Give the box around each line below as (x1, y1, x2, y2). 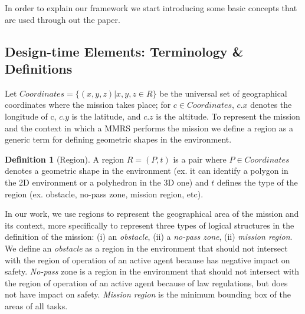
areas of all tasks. (5, 299, 68, 312)
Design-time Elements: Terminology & (5, 42, 244, 60)
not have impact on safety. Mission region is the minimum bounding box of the (5, 288, 291, 300)
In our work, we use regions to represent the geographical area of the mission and (5, 207, 299, 220)
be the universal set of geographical (159, 87, 287, 99)
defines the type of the (217, 176, 298, 188)
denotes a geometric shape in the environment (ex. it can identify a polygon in (5, 164, 288, 177)
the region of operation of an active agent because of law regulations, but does (5, 276, 288, 289)
